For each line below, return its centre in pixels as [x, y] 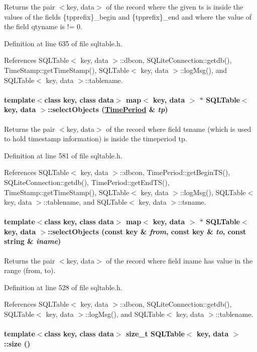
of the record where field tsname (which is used [179, 128]
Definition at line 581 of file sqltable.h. [63, 155]
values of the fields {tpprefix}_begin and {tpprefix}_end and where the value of [128, 16]
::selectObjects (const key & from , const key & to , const [147, 231]
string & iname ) [33, 241]
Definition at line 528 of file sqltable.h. [63, 287]
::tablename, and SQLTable [85, 202]
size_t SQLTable [155, 334]
